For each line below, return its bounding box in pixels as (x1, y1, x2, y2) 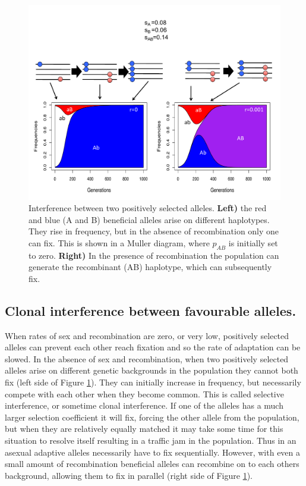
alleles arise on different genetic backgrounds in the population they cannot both (5, 364, 298, 377)
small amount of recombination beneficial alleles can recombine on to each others (5, 457, 299, 470)
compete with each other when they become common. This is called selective (5, 387, 284, 400)
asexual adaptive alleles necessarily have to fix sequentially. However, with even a (5, 446, 301, 458)
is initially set (228, 236, 278, 249)
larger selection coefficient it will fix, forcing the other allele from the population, (5, 410, 299, 423)
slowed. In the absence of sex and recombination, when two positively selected (5, 352, 289, 365)
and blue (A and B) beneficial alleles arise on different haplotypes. (29, 213, 270, 225)
